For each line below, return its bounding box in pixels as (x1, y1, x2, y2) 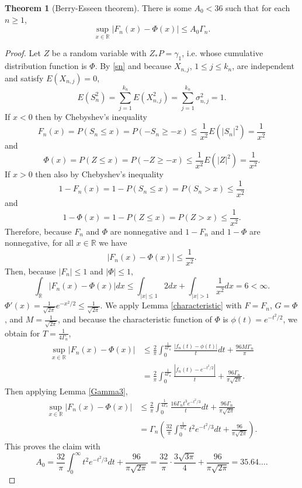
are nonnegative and (110, 225, 183, 237)
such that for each (225, 2, 290, 13)
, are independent (232, 60, 294, 72)
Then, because (5, 264, 56, 277)
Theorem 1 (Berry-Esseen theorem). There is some (5, 2, 192, 13)
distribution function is (5, 60, 87, 72)
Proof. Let (5, 47, 41, 59)
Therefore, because (5, 225, 72, 237)
